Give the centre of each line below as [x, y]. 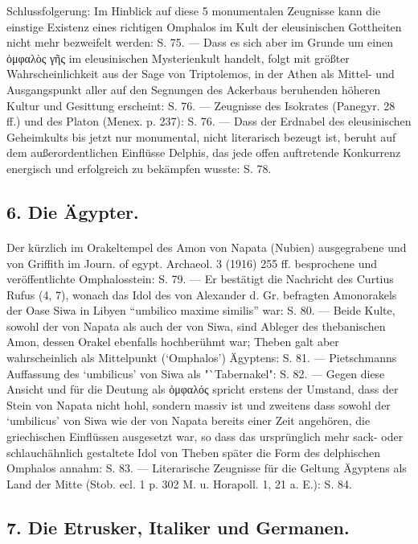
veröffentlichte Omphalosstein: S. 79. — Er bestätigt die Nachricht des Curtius [200, 279]
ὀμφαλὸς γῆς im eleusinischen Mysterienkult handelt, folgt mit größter [178, 58]
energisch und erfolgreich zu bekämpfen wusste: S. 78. [139, 168]
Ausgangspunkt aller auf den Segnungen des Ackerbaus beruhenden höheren [194, 89]
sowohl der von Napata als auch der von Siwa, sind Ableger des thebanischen [196, 326]
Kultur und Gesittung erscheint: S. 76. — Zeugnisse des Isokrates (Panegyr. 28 [201, 105]
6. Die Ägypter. [73, 211]
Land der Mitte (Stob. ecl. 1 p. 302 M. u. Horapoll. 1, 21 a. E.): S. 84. [179, 483]
